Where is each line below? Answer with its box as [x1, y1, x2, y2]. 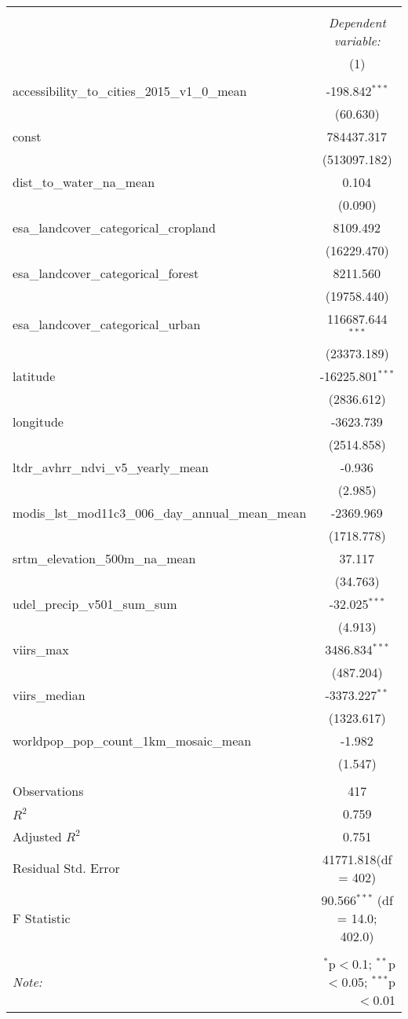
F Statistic [13, 908, 71, 927]
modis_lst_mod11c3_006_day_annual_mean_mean [13, 503, 307, 522]
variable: [333, 31, 381, 49]
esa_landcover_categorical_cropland [13, 218, 216, 236]
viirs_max [13, 640, 69, 658]
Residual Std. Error [13, 859, 120, 878]
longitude [13, 412, 64, 431]
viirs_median [13, 685, 86, 704]
